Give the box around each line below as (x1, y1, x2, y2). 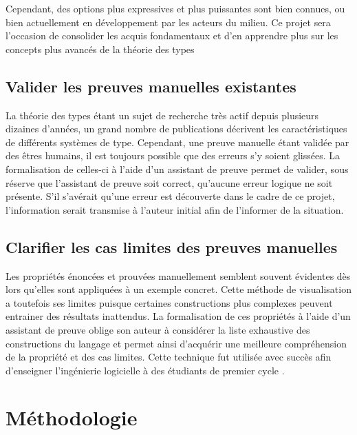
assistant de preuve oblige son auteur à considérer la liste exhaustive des (6, 322, 310, 336)
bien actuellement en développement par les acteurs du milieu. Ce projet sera (6, 14, 331, 29)
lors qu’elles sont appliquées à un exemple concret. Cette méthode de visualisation (6, 282, 351, 296)
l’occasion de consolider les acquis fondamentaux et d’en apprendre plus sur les (6, 28, 338, 43)
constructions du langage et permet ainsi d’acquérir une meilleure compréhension (6, 336, 347, 350)
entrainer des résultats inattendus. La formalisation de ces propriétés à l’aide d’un (6, 309, 351, 323)
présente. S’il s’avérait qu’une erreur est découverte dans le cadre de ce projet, (6, 189, 335, 203)
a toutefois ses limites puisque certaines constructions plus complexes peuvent (6, 295, 333, 310)
